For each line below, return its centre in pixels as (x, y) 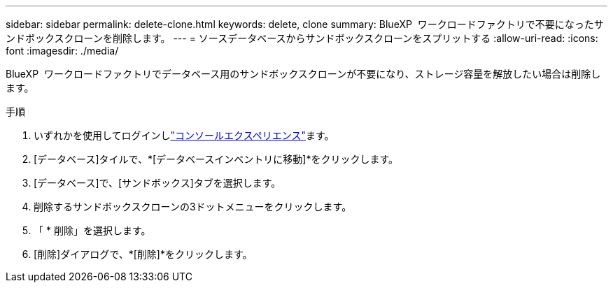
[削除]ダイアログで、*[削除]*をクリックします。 (143, 254)
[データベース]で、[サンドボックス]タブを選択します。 (157, 183)
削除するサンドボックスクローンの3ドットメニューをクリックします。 (193, 207)
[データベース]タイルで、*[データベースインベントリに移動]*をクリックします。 (216, 159)
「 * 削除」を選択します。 (92, 230)
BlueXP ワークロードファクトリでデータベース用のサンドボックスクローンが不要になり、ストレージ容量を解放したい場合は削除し (303, 74)
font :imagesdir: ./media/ (62, 51)
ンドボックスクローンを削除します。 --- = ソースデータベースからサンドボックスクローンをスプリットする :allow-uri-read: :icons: (302, 38)
